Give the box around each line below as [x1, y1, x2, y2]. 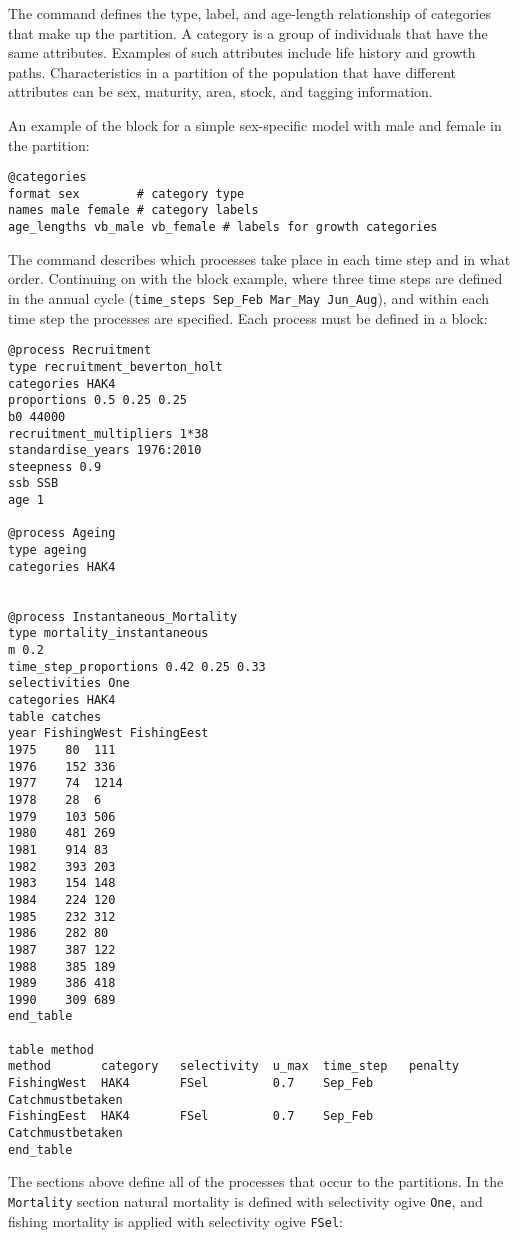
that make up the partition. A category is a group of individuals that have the [8, 22, 488, 43]
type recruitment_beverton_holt [8, 359, 223, 374]
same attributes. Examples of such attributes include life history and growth [8, 42, 476, 63]
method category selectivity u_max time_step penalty [8, 1059, 460, 1074]
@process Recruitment [8, 343, 152, 358]
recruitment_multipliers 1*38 [8, 426, 209, 441]
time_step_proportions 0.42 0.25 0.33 [8, 659, 266, 674]
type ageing [8, 543, 87, 558]
